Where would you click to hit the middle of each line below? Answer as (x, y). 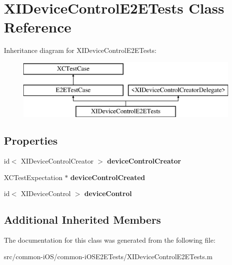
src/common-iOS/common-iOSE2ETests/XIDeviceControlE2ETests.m (108, 256)
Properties (31, 141)
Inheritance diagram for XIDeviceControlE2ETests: (80, 50)
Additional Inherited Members (82, 220)
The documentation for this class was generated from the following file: (110, 240)
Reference (38, 27)
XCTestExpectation (33, 177)
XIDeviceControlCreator (57, 161)
